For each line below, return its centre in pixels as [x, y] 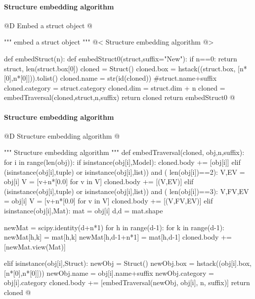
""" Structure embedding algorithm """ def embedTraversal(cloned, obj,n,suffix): [124, 152]
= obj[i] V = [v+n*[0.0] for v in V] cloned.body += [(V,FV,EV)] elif [108, 201]
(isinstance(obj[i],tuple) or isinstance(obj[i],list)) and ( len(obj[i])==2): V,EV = [125, 172]
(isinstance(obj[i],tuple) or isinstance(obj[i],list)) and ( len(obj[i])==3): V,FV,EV [127, 191]
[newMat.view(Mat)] [35, 246]
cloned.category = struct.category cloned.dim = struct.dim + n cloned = [115, 87]
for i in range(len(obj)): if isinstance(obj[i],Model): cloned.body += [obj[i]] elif [122, 162]
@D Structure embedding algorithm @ [62, 135]
